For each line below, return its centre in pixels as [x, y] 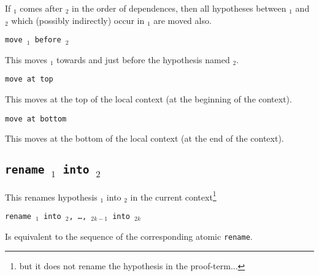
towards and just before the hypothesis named [143, 59]
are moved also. [183, 20]
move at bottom [36, 119]
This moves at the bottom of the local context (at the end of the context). [144, 138]
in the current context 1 [173, 196]
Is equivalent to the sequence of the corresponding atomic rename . [129, 236]
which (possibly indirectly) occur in [78, 20]
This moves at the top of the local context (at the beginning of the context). [148, 99]
